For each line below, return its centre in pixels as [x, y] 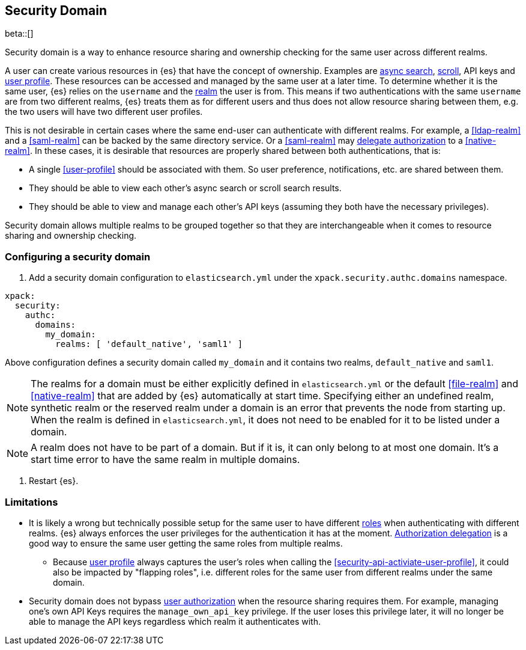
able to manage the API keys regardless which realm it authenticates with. [175, 621]
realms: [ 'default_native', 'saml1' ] [149, 344]
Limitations [32, 502]
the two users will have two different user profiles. [104, 112]
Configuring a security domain [78, 256]
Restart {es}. [54, 481]
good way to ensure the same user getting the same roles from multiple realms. [186, 543]
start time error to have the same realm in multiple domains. [165, 460]
